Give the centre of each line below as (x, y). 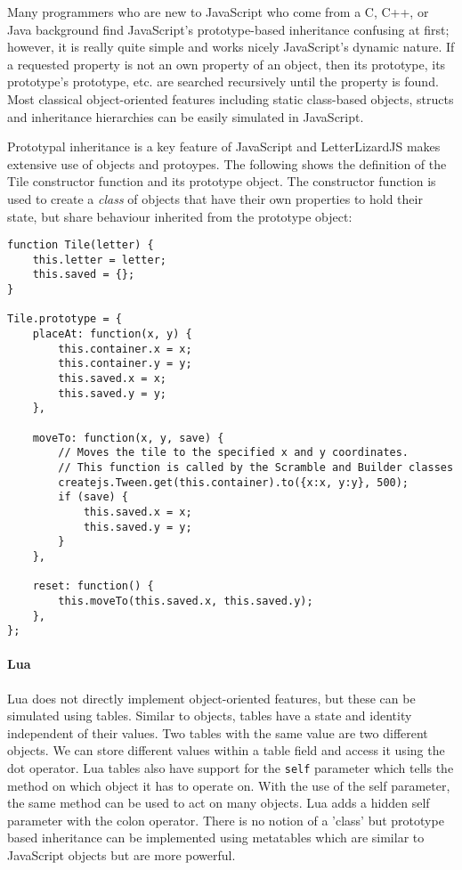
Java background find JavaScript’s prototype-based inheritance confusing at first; (228, 29)
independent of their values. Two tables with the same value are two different (218, 732)
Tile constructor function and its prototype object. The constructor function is (222, 181)
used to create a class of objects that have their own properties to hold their (215, 198)
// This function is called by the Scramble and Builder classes (256, 467)
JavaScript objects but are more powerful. (122, 855)
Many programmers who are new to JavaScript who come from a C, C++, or (218, 12)
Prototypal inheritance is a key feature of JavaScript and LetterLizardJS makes (224, 146)
